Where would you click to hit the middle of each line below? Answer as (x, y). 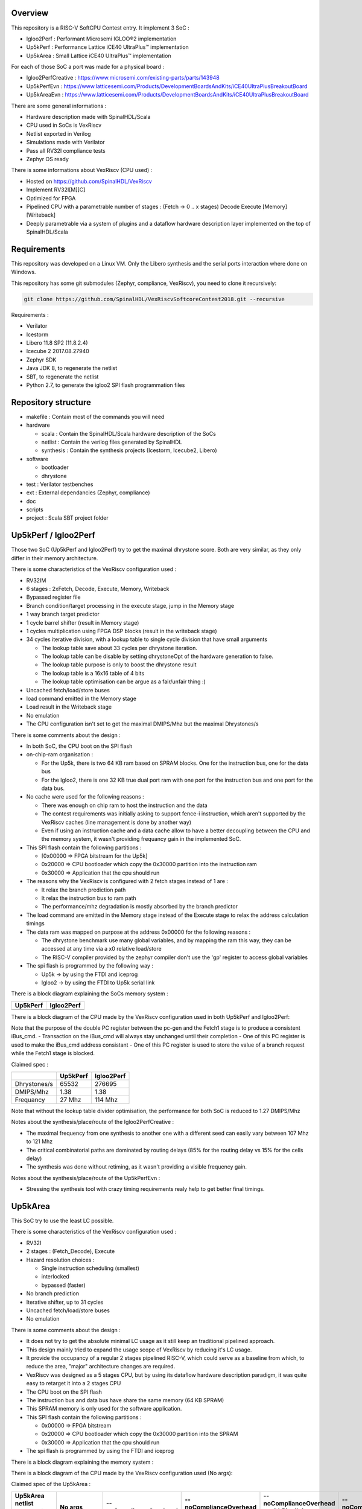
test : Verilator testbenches (60, 484)
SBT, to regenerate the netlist (62, 377)
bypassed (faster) (63, 1285)
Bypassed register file (53, 597)
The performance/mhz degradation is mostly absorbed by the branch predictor (140, 907)
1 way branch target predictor (63, 614)
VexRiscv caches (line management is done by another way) (116, 822)
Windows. (24, 272)
